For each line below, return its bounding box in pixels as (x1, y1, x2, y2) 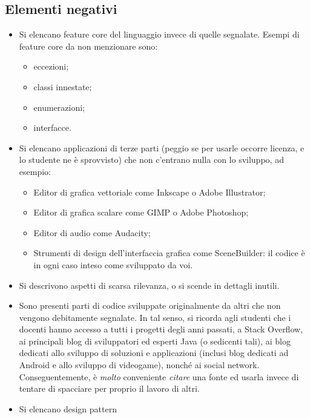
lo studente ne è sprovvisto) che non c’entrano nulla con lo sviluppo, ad (19, 153, 284, 166)
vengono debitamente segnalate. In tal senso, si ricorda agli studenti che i (19, 311, 291, 323)
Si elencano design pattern (19, 402, 117, 415)
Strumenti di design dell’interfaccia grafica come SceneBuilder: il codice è (33, 246, 305, 259)
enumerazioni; (33, 101, 85, 113)
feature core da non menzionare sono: (19, 39, 158, 52)
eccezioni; (33, 60, 69, 73)
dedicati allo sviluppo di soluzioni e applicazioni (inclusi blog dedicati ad (19, 346, 289, 359)
